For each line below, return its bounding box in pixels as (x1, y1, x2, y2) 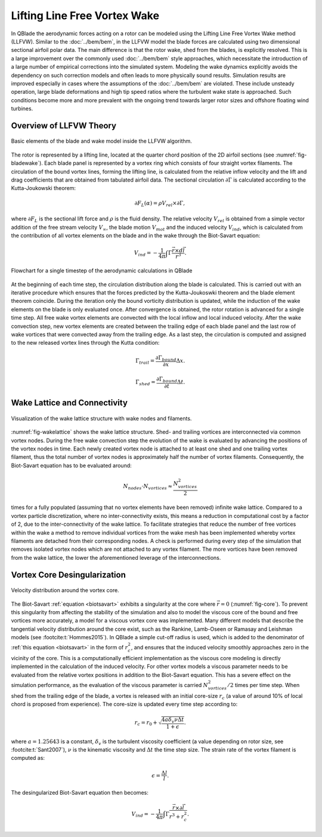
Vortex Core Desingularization (11, 569, 126, 580)
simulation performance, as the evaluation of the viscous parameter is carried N (11, 682, 209, 689)
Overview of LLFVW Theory (11, 120, 116, 131)
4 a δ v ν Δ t (161, 716, 184, 725)
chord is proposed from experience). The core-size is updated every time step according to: (11, 701, 238, 708)
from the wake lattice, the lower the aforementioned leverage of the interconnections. (11, 554, 221, 561)
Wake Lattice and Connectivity (11, 398, 128, 408)
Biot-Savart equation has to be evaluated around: (11, 462, 132, 469)
